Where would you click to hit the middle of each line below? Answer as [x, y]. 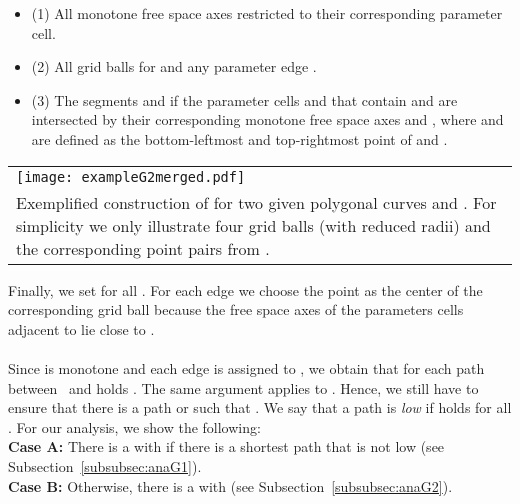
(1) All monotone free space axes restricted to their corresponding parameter [267, 13]
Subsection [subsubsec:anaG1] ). [105, 465]
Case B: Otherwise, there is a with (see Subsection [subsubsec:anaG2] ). [230, 485]
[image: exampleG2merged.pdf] [131, 176]
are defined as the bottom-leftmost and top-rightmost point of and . [239, 138]
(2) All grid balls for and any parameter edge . [174, 66]
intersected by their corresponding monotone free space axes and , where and [267, 119]
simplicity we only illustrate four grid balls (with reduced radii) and [253, 225]
